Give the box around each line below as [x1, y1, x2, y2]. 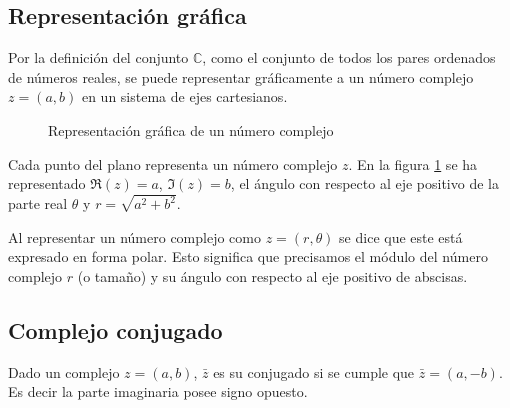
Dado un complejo [8, 361, 120, 382]
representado [8, 173, 86, 194]
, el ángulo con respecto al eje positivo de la [230, 173, 499, 194]
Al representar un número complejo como [8, 226, 261, 247]
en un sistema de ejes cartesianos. [81, 86, 288, 107]
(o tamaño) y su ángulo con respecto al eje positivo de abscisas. [77, 265, 468, 286]
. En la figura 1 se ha [348, 153, 478, 174]
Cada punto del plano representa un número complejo [8, 153, 338, 174]
